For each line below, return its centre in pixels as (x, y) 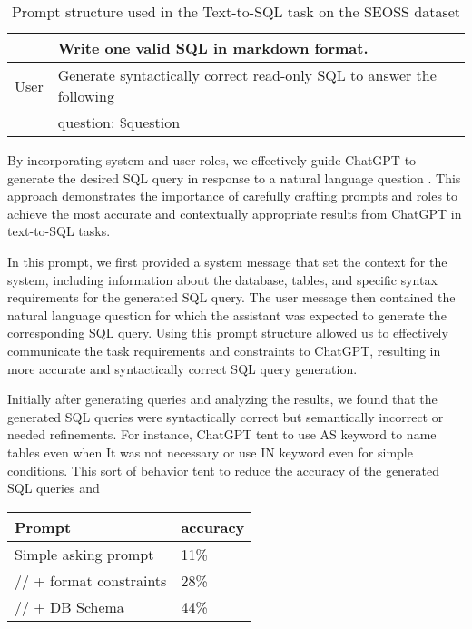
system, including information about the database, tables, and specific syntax (222, 279)
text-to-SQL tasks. (59, 231)
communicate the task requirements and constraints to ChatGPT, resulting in (224, 350)
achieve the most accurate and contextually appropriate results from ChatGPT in (235, 213)
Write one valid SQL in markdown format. (213, 48)
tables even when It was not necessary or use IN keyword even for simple (210, 452)
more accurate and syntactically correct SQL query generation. (182, 368)
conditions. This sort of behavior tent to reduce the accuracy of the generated (224, 470)
